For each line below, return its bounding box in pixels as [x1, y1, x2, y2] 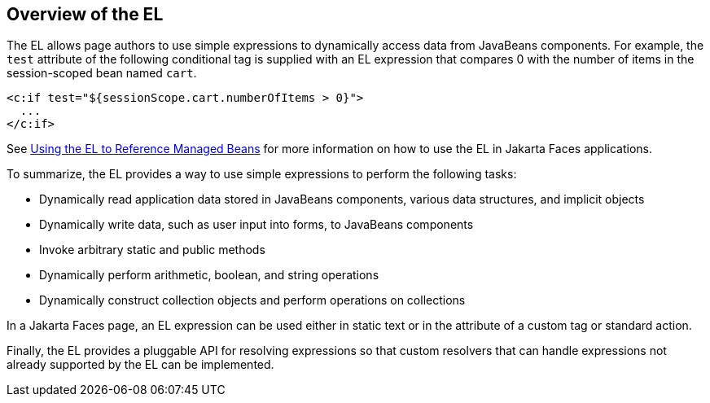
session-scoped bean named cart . [7, 66, 197, 81]
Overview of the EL [7, 4, 164, 24]
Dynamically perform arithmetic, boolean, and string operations [39, 268, 379, 283]
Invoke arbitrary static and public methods [39, 243, 265, 257]
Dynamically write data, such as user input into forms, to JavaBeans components [39, 217, 474, 232]
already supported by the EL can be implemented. [7, 357, 274, 372]
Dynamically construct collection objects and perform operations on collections [39, 293, 466, 308]
